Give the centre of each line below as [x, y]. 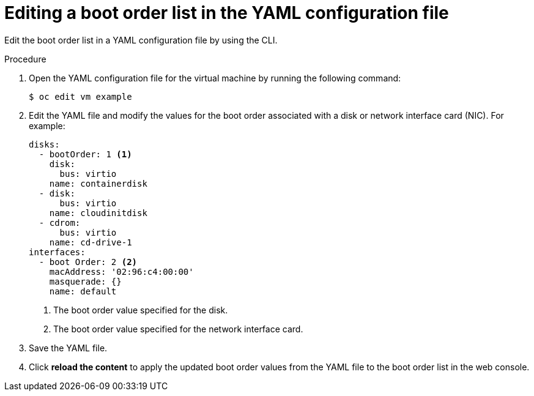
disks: [44, 144]
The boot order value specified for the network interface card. [178, 329]
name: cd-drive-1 [91, 242]
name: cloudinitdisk [98, 213]
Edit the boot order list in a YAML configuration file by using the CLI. [141, 40]
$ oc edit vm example [80, 96]
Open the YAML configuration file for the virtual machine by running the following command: [215, 78]
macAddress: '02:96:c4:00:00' [121, 271]
